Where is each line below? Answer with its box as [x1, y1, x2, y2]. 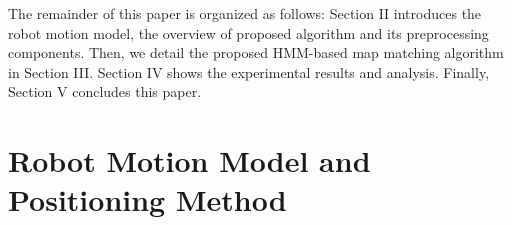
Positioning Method [8, 179, 287, 220]
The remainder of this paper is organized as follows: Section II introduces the [8, 3, 482, 23]
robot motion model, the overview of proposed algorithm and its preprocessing [8, 22, 489, 43]
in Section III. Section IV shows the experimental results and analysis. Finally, [8, 61, 490, 82]
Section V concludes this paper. [8, 81, 202, 102]
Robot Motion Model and [8, 140, 371, 181]
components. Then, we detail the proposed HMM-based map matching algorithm [8, 42, 504, 63]
